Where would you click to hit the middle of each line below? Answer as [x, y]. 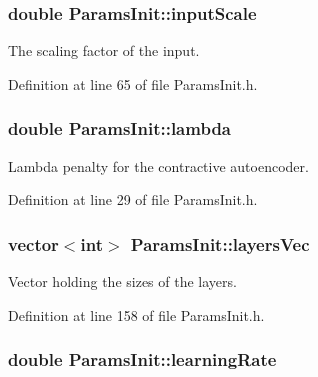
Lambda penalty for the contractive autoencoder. [158, 165]
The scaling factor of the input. [104, 50]
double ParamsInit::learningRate [142, 359]
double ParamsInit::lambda [119, 128]
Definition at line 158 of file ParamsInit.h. [136, 314]
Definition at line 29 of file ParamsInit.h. [133, 199]
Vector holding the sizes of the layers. [122, 281]
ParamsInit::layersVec [220, 243]
